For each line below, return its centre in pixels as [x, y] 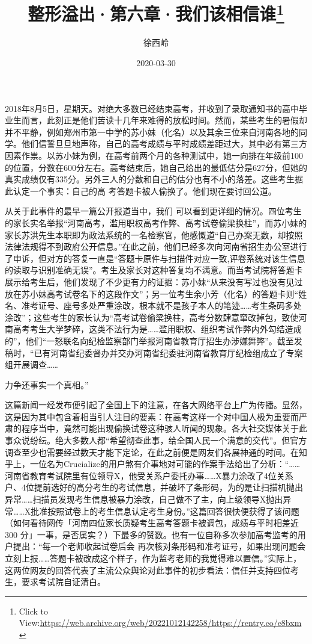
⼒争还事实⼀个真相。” [47, 384]
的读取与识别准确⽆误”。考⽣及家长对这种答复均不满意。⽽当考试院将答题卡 [154, 270]
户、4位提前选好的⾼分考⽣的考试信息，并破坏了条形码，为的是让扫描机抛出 [154, 487]
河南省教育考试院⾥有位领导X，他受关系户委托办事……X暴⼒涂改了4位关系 [149, 475]
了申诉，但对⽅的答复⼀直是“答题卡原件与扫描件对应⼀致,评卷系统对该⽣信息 [155, 258]
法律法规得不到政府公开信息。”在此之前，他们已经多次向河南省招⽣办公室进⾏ [156, 246]
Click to [34, 611]
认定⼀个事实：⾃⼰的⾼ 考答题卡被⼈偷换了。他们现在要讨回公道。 [145, 190]
